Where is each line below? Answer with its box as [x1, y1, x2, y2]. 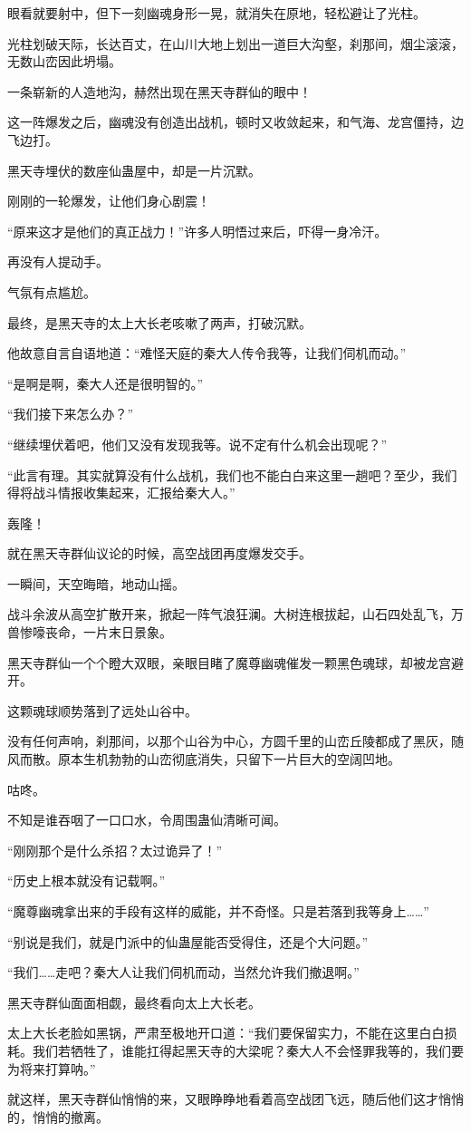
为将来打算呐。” [7, 1059, 96, 1078]
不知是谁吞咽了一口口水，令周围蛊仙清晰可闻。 [7, 810, 286, 829]
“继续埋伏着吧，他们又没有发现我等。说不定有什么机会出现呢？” [7, 434, 388, 453]
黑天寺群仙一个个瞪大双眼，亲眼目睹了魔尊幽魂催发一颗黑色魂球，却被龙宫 [7, 653, 451, 672]
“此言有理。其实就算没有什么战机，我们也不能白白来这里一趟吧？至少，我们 [7, 465, 457, 484]
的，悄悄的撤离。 [7, 1107, 109, 1126]
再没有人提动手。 [7, 252, 109, 271]
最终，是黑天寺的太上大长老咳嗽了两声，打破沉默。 [7, 313, 312, 332]
